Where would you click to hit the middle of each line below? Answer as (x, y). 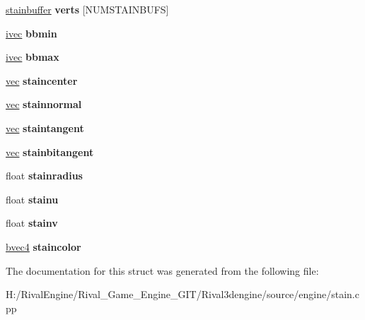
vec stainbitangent (50, 152)
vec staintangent (45, 128)
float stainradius (44, 176)
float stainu (32, 199)
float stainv (32, 223)
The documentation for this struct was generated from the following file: (162, 270)
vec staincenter (42, 80)
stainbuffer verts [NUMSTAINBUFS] (87, 9)
